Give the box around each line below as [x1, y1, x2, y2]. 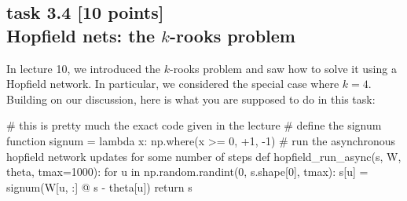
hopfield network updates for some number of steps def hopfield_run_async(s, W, [6, 148, 401, 164]
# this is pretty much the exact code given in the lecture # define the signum [6, 117, 382, 133]
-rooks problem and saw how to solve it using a [170, 60, 397, 76]
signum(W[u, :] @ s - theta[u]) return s [6, 178, 192, 195]
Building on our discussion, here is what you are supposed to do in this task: [6, 90, 376, 107]
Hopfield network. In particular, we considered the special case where [6, 75, 339, 92]
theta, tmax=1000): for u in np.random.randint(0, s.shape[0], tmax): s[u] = [6, 163, 368, 180]
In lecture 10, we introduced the [6, 60, 161, 76]
